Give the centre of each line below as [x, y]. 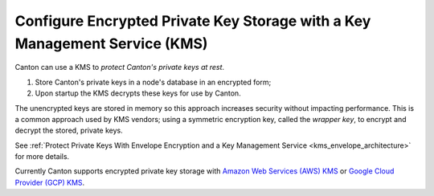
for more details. [42, 157]
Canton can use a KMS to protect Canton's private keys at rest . [120, 67]
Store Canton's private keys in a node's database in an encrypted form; [153, 82]
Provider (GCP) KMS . [50, 182]
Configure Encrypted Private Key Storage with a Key [193, 21]
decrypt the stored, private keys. [69, 131]
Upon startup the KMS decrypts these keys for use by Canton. [138, 93]
